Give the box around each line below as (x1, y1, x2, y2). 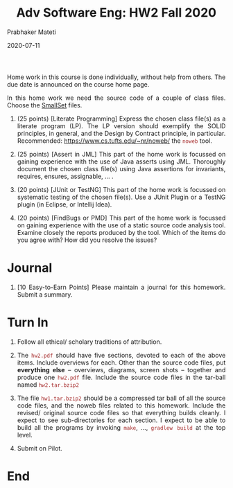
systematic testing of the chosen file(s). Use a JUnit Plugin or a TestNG (17, 193, 226, 201)
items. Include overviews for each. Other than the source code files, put (17, 358, 226, 367)
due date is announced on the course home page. (7, 80, 150, 88)
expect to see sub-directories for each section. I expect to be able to (17, 416, 226, 424)
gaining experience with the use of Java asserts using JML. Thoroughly (17, 157, 226, 166)
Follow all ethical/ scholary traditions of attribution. (17, 338, 162, 346)
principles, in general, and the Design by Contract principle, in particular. (17, 129, 226, 137)
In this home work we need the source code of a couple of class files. (7, 94, 226, 102)
